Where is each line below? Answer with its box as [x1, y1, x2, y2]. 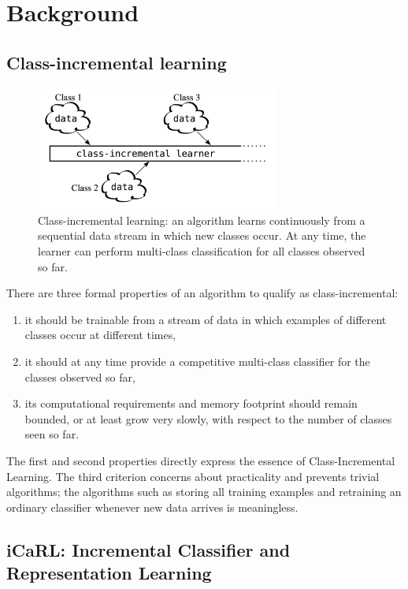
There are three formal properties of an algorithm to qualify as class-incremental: [6, 285, 399, 301]
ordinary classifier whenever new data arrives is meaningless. [6, 498, 299, 515]
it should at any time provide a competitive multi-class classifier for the [24, 353, 370, 370]
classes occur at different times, [24, 326, 176, 343]
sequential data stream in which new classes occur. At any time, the [38, 227, 366, 244]
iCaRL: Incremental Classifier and [6, 537, 291, 561]
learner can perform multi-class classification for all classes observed [38, 243, 365, 259]
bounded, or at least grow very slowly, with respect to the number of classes [24, 410, 392, 427]
